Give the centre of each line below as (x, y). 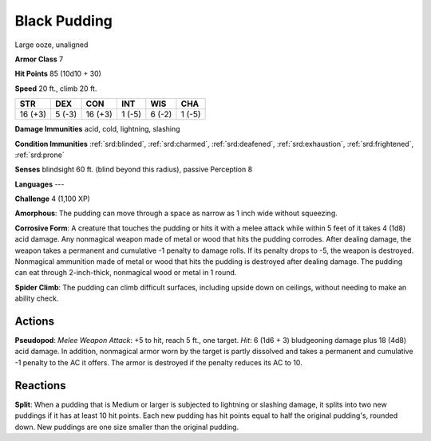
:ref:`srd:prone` (40, 155)
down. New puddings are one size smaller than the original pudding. (127, 427)
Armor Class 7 (39, 59)
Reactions (40, 386)
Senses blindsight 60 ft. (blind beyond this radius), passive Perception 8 (134, 169)
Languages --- (40, 184)
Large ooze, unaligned (51, 45)
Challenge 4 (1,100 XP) (53, 199)
